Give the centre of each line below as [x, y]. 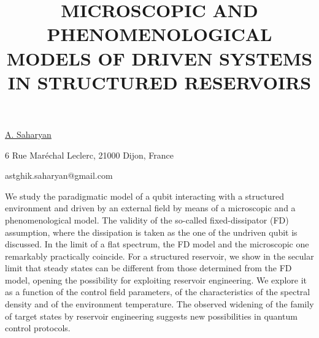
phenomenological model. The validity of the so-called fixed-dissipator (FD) [147, 220]
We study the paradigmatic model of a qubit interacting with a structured [144, 196]
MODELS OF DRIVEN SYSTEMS [159, 58]
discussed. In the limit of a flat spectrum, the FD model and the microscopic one [157, 244]
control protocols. [38, 328]
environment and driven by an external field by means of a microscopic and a [150, 208]
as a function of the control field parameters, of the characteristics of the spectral [158, 292]
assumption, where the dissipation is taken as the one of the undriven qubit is [151, 232]
